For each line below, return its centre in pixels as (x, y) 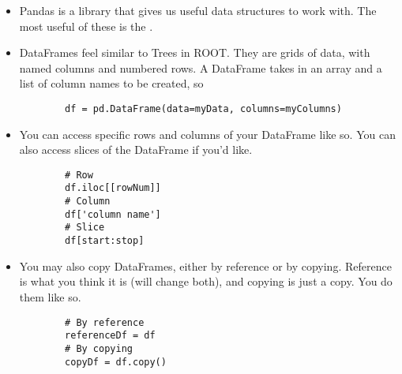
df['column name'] (113, 214)
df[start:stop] (105, 241)
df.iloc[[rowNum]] (113, 188)
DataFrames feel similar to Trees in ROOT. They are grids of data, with (195, 52)
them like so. (50, 296)
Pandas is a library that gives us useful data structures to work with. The (198, 10)
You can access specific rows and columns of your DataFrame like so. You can (207, 134)
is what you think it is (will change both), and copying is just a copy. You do (206, 281)
